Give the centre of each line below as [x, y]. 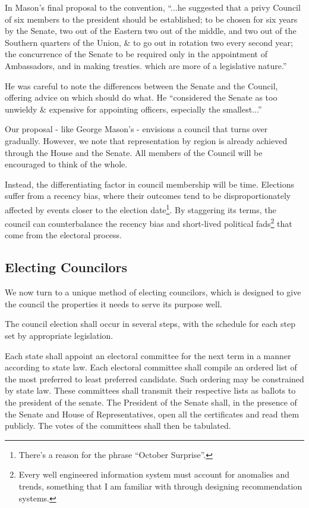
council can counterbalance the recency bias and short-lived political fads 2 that [149, 222]
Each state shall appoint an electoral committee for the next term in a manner [148, 355]
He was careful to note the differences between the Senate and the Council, [141, 85]
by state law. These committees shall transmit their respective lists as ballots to [150, 390]
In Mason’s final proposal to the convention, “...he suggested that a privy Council [153, 7]
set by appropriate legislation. [59, 335]
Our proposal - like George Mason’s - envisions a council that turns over [136, 129]
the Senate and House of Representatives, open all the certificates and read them [152, 414]
